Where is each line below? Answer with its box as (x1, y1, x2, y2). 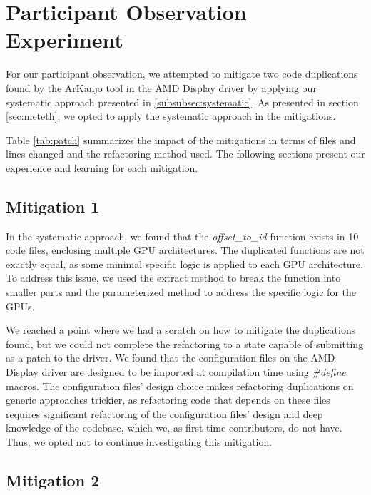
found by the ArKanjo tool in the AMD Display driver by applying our (6, 80, 317, 95)
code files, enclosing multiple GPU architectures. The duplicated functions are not (6, 243, 365, 257)
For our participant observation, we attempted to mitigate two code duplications (6, 66, 358, 81)
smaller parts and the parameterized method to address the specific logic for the (6, 285, 356, 300)
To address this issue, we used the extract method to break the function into (6, 270, 341, 285)
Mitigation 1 (6, 195, 100, 217)
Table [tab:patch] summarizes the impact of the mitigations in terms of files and (6, 132, 356, 147)
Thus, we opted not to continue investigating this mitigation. (6, 434, 273, 449)
